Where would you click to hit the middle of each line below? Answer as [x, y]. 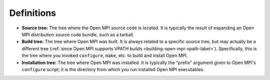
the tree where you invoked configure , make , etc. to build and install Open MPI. [105, 56]
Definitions [33, 13]
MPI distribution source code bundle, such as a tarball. [78, 34]
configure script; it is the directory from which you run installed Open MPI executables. [113, 69]
